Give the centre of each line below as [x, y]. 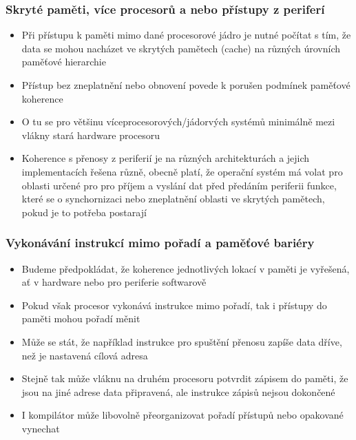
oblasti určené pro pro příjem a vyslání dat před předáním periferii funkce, [179, 185]
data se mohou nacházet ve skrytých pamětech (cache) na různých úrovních [181, 48]
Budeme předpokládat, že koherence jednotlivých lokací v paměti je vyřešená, [186, 268]
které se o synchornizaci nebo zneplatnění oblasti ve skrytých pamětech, [173, 199]
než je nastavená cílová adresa [85, 355]
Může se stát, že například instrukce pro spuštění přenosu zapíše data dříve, [182, 341]
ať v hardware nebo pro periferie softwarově [114, 282]
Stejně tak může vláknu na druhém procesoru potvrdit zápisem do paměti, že [185, 378]
